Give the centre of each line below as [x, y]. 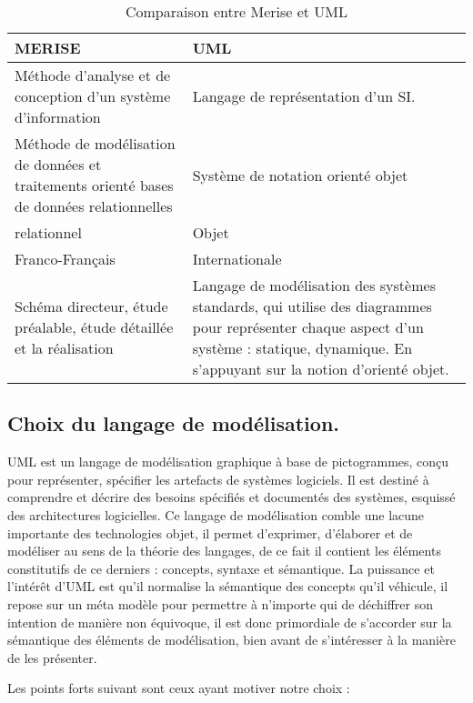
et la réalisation [64, 348]
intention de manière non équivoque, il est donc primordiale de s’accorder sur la [230, 622]
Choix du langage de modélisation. [173, 423]
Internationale [237, 259]
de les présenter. [52, 657]
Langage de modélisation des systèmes [314, 285]
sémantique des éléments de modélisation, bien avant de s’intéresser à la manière [231, 640]
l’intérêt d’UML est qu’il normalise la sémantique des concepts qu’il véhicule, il [228, 586]
